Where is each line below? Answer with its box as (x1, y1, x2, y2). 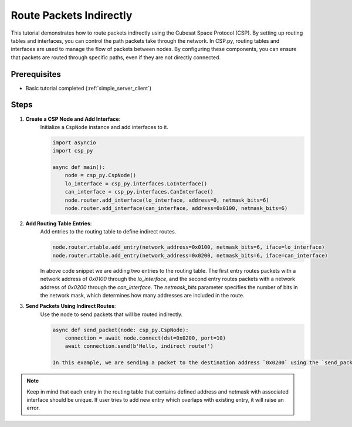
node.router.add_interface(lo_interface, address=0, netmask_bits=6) (65, 196, 269, 204)
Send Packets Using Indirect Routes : (25, 303, 116, 310)
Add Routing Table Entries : (25, 220, 92, 227)
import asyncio (52, 139, 96, 146)
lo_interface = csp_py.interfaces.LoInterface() (65, 180, 208, 187)
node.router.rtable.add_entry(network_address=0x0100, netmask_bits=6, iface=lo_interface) (52, 244, 325, 250)
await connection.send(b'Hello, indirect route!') (65, 343, 214, 350)
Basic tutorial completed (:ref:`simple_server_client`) (25, 84, 152, 91)
